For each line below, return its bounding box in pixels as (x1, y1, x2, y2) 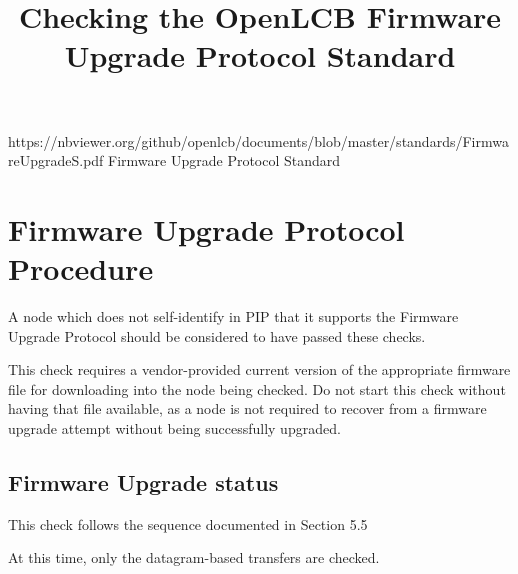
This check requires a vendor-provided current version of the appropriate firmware (8, 359, 511, 380)
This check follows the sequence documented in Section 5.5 (8, 513, 368, 534)
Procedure (8, 248, 154, 289)
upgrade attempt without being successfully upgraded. (8, 418, 341, 439)
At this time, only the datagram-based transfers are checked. (8, 547, 380, 568)
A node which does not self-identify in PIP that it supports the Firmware (8, 306, 459, 327)
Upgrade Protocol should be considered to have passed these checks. (8, 325, 426, 346)
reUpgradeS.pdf (8, 150, 104, 171)
